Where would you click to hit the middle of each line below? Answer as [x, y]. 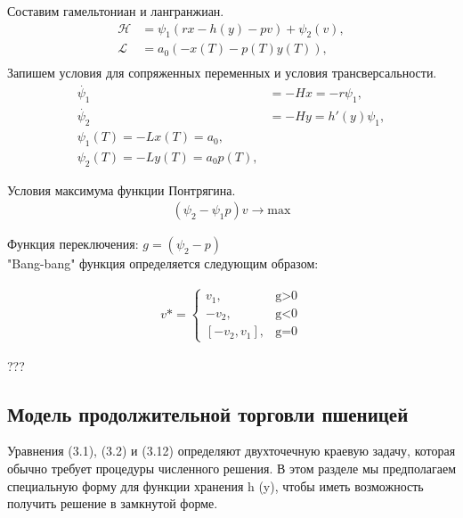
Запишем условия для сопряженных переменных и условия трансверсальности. [222, 73]
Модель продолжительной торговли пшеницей [208, 413]
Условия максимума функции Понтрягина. [122, 189]
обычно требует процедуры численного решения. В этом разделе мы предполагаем [232, 468]
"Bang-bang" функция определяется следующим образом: [163, 263]
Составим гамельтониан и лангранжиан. [116, 11]
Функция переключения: [73, 244]
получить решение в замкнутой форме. [113, 503]
